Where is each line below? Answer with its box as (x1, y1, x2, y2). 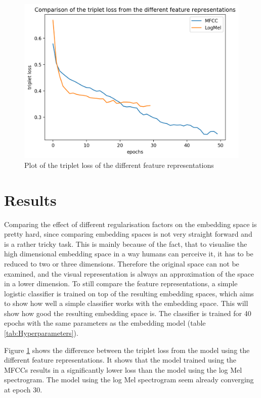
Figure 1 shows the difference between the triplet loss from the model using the (4, 344, 250, 355)
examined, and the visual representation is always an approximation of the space (4, 268, 254, 279)
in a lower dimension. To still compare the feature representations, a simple (4, 278, 238, 289)
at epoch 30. (4, 384, 42, 395)
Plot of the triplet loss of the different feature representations (24, 159, 214, 170)
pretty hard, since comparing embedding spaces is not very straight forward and (4, 229, 252, 239)
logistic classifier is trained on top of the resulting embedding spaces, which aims (4, 288, 254, 298)
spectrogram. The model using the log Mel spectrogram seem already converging (4, 374, 254, 385)
